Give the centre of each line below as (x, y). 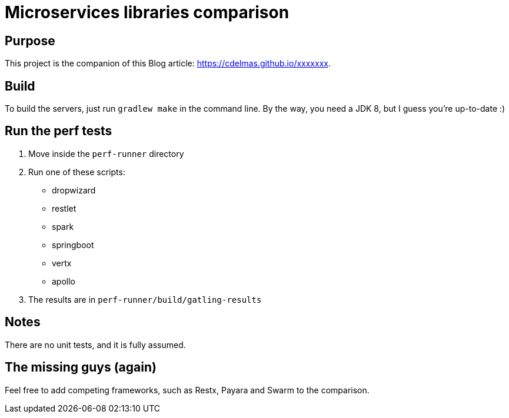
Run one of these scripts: (77, 172)
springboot (73, 245)
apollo (64, 281)
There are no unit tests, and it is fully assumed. (95, 345)
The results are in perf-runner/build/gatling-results (145, 299)
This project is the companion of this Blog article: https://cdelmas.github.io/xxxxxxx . (168, 63)
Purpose (30, 41)
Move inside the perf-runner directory (106, 153)
